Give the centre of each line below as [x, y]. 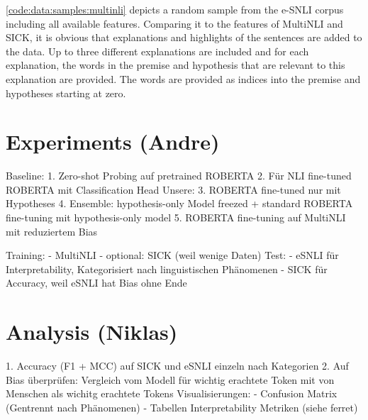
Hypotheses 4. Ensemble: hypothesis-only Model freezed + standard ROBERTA [179, 203]
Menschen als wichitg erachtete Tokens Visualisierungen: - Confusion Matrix [172, 393]
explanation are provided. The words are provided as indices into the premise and [183, 78]
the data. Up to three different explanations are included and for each [157, 51]
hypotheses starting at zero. [66, 93]
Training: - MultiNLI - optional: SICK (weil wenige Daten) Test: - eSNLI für [172, 255]
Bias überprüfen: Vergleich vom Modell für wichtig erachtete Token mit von [170, 379]
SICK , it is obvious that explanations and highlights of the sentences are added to [184, 37]
